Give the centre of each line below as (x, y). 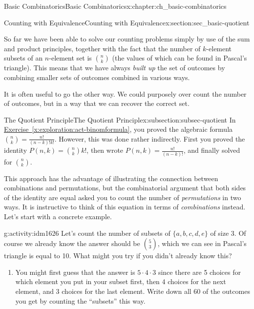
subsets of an (23, 58)
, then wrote (105, 150)
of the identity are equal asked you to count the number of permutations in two (123, 197)
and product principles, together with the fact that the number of (102, 48)
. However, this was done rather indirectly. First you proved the (150, 138)
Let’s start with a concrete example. (58, 216)
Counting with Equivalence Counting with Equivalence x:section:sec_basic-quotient (127, 22)
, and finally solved (212, 150)
